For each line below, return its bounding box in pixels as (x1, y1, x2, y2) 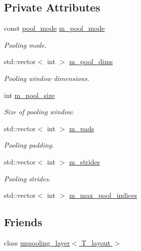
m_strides (69, 156, 100, 167)
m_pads (69, 123, 94, 133)
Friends (4, 214, 43, 230)
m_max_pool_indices (69, 190, 137, 200)
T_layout (81, 237, 110, 248)
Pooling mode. (4, 39, 47, 50)
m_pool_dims (69, 56, 113, 67)
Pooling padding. (4, 140, 54, 150)
